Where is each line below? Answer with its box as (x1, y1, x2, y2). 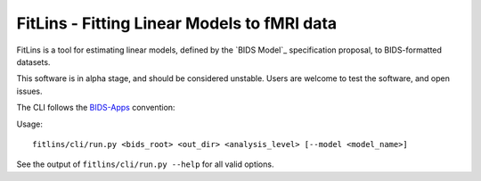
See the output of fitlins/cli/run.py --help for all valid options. (16, 159, 274, 169)
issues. (16, 86, 44, 96)
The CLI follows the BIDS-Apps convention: (16, 103, 175, 113)
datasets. (16, 56, 51, 67)
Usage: (16, 119, 44, 129)
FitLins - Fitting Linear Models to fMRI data (16, 13, 338, 33)
